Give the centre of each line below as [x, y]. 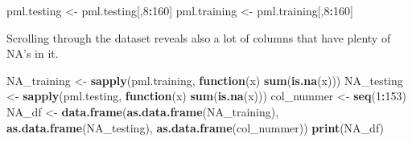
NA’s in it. [33, 53]
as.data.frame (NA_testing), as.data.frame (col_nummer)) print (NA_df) [196, 127]
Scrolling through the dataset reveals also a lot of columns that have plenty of [199, 37]
